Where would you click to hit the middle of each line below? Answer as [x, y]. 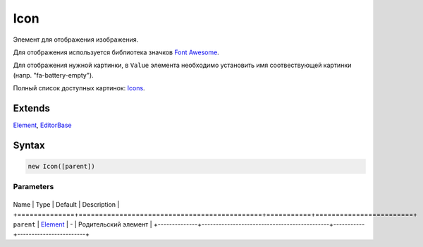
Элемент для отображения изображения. [76, 40]
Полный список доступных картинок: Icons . [79, 88]
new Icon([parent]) [61, 167]
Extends [32, 108]
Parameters [33, 187]
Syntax [29, 145]
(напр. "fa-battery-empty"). [54, 75]
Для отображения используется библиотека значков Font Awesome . [116, 52]
